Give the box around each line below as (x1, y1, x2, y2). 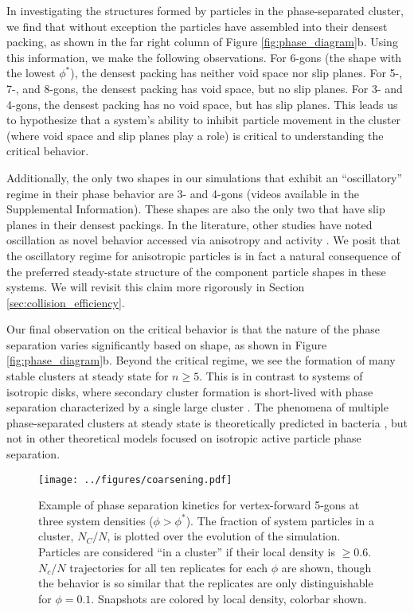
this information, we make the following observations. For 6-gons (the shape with (6, 49, 402, 65)
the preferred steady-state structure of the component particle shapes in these (6, 263, 386, 279)
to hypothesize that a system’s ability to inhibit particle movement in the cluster (6, 111, 401, 128)
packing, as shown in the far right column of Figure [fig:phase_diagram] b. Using (6, 33, 398, 50)
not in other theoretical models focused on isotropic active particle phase (6, 430, 361, 446)
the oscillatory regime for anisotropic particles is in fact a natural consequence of (6, 247, 400, 263)
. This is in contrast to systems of (199, 368, 363, 384)
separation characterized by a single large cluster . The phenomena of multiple (6, 399, 389, 415)
